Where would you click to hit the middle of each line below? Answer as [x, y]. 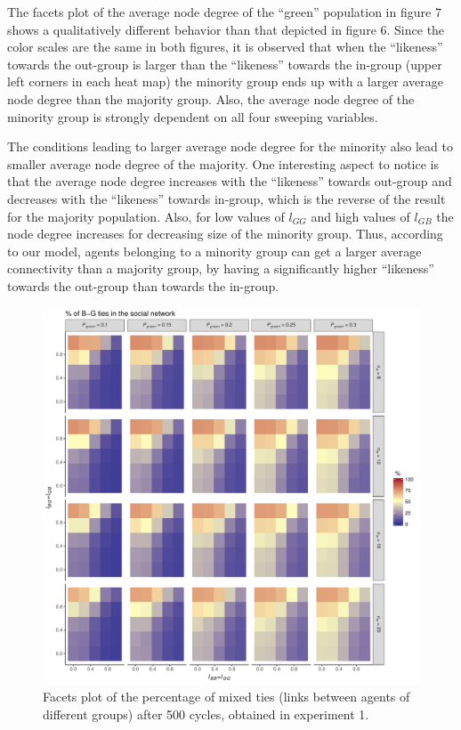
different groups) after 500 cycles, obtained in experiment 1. [206, 714]
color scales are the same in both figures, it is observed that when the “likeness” [225, 47]
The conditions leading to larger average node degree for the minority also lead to [230, 146]
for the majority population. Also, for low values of [146, 216]
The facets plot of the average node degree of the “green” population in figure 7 [224, 12]
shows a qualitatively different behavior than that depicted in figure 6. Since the [226, 29]
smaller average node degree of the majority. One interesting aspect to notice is [223, 163]
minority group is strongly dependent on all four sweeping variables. [193, 116]
